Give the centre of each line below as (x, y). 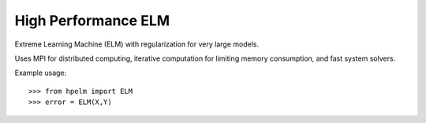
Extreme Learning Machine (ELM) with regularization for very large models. (137, 44)
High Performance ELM (92, 20)
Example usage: (41, 73)
